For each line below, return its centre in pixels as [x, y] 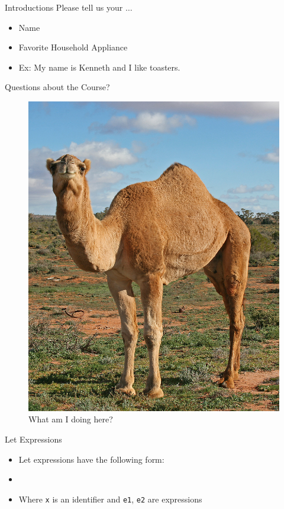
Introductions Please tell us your [64, 7]
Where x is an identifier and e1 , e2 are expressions [110, 499]
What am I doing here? [71, 419]
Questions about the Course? [57, 87]
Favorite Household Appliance [73, 47]
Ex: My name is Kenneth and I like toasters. [99, 67]
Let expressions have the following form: [91, 459]
